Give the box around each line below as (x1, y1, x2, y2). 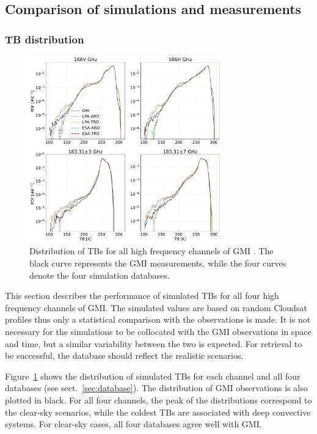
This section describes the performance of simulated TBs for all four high (5, 289, 279, 302)
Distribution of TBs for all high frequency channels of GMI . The (29, 245, 274, 257)
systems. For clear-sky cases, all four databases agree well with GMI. (5, 417, 262, 430)
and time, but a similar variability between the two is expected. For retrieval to (5, 337, 302, 350)
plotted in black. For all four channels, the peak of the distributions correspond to (5, 393, 312, 406)
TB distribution (5, 31, 84, 46)
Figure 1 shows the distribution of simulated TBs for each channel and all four (5, 369, 301, 382)
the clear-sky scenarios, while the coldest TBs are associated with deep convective (5, 405, 311, 418)
